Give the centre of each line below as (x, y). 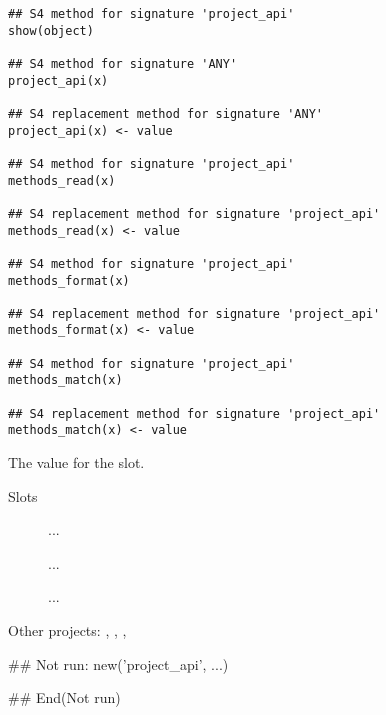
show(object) (51, 30)
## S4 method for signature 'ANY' (123, 63)
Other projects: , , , (67, 630)
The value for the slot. (76, 462)
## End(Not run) (64, 697)
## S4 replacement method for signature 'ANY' (165, 113)
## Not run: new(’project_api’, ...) (118, 663)
